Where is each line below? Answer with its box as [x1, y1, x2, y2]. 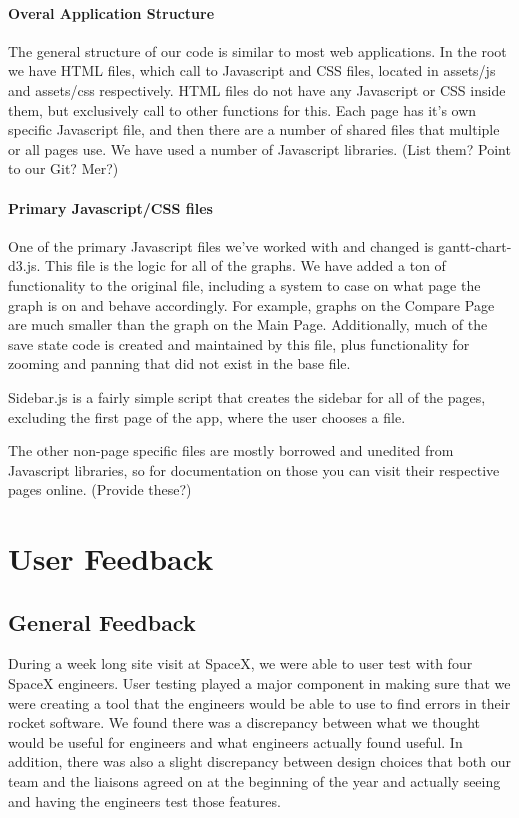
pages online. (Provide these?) [8, 479, 192, 500]
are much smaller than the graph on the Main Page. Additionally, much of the [8, 314, 488, 335]
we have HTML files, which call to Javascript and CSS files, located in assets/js [8, 60, 496, 81]
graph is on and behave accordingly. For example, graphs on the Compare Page [8, 294, 495, 315]
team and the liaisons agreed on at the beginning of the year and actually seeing [8, 771, 501, 792]
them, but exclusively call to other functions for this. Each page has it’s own [8, 99, 477, 120]
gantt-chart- [438, 235, 512, 256]
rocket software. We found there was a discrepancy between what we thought [8, 712, 481, 733]
